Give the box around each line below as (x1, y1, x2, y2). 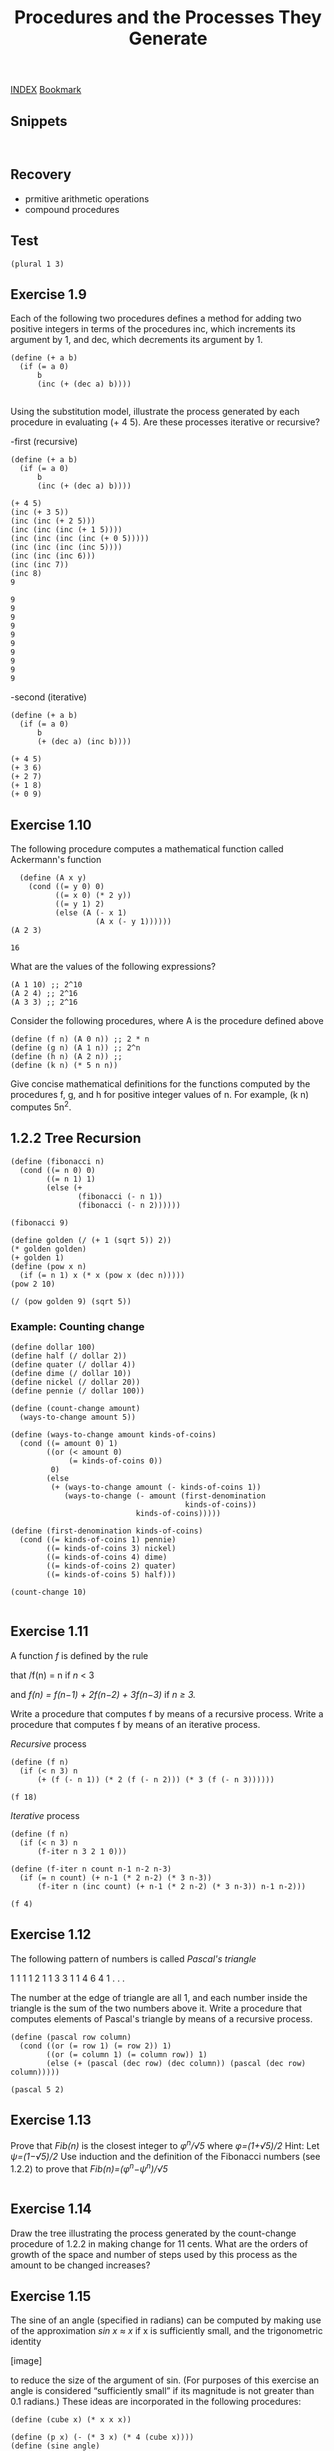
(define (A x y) (19, 873, 87, 883)
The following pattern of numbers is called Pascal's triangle (10, 1952, 257, 1965)
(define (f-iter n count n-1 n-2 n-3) (10, 1864, 172, 1874)
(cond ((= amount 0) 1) (19, 1439, 118, 1449)
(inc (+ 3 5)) (10, 507, 70, 518)
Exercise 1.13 (10, 2112, 92, 2129)
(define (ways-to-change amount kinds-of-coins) (10, 1430, 217, 1440)
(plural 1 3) (10, 259, 65, 269)
